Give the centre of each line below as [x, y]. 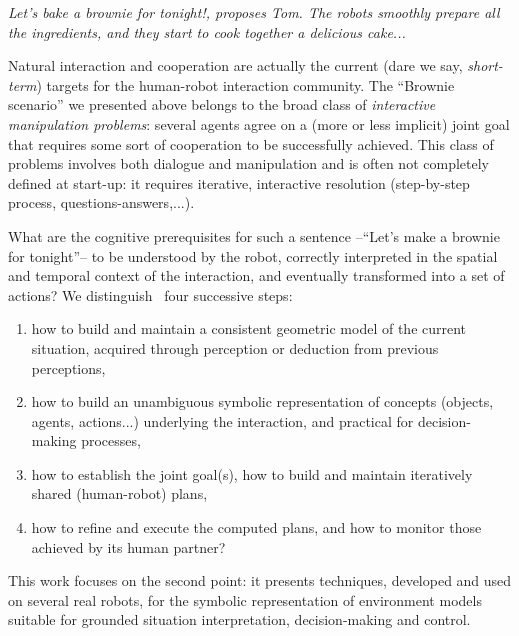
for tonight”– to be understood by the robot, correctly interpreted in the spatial [253, 255]
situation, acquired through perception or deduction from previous [235, 347]
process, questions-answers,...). [101, 202]
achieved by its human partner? [128, 546]
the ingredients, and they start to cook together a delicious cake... [207, 31]
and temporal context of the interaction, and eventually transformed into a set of [256, 275]
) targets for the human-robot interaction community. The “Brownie [245, 84]
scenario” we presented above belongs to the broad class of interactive [222, 104]
